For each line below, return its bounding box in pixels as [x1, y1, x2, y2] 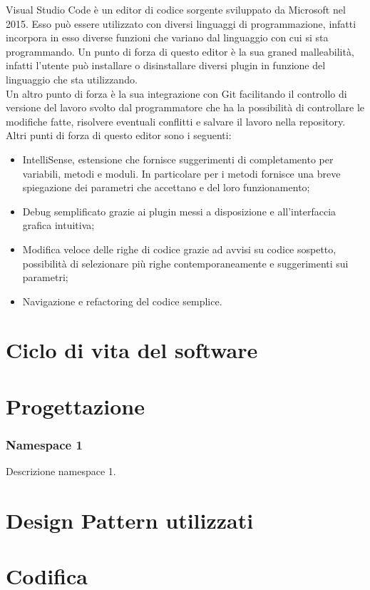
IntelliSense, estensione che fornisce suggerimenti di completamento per [22, 151, 334, 166]
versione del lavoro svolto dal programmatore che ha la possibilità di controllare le [6, 100, 365, 115]
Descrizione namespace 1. [6, 464, 116, 479]
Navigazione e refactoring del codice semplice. [22, 293, 222, 308]
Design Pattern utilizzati [6, 506, 254, 535]
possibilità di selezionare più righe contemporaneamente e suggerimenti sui [22, 255, 349, 270]
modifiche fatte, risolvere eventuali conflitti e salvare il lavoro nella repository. [6, 113, 346, 128]
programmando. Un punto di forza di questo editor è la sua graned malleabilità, [6, 44, 354, 59]
